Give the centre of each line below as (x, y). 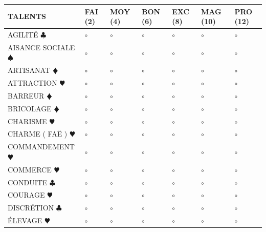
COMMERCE (30, 169)
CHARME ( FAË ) (38, 134)
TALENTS (27, 16)
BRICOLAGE (30, 108)
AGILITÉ (23, 34)
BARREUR (26, 95)
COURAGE (26, 195)
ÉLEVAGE (25, 220)
